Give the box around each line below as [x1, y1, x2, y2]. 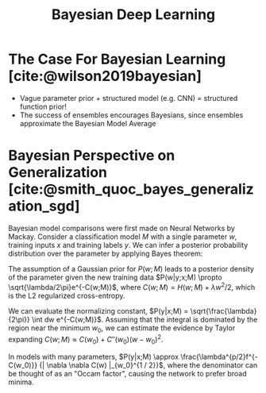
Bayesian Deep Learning [51, 6, 216, 24]
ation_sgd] [8, 197, 81, 215]
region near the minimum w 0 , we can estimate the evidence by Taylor [8, 323, 236, 334]
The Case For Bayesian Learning [8, 50, 226, 68]
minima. [8, 377, 34, 387]
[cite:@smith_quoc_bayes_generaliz [8, 180, 254, 198]
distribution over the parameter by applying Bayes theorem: [8, 249, 203, 258]
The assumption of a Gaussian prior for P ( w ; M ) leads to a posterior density [8, 264, 254, 273]
